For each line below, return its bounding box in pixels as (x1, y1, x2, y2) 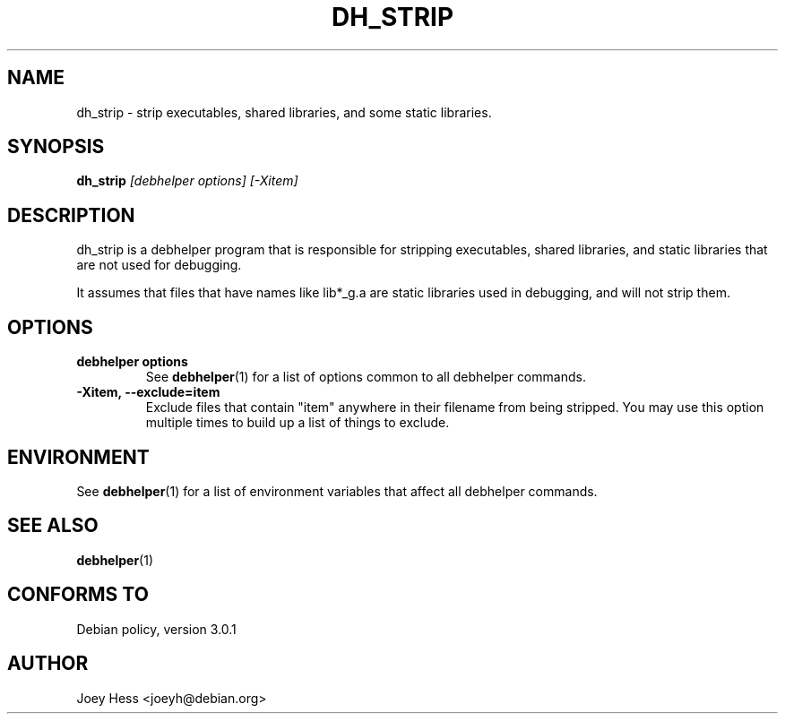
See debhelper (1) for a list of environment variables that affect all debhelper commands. (76, 483, 598, 499)
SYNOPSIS (7, 135, 105, 159)
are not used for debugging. (76, 257, 242, 273)
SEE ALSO (7, 514, 99, 537)
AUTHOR (7, 652, 89, 675)
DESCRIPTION (7, 203, 135, 227)
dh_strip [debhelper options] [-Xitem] (76, 173, 298, 189)
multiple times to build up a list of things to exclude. (145, 415, 450, 431)
